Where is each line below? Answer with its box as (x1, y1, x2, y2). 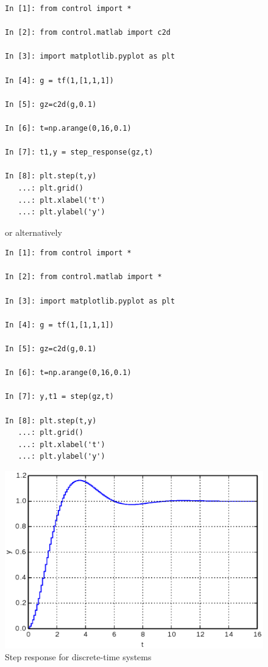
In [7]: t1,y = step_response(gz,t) (5, 148, 153, 157)
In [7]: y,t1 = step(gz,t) (5, 392, 114, 401)
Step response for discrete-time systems (5, 651, 152, 663)
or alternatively (5, 225, 62, 238)
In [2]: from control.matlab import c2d (5, 28, 171, 37)
